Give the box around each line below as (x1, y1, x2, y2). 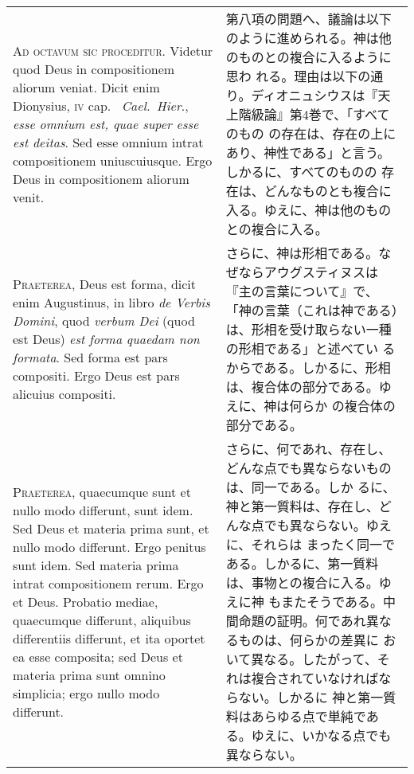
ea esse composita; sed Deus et (13, 647, 183, 666)
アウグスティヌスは (264, 263, 378, 281)
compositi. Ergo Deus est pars (13, 365, 180, 385)
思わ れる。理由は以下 (225, 67, 358, 85)
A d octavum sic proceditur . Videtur (13, 41, 213, 60)
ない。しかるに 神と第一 (238, 688, 384, 706)
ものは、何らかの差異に (238, 631, 379, 649)
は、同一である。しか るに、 (225, 478, 396, 496)
